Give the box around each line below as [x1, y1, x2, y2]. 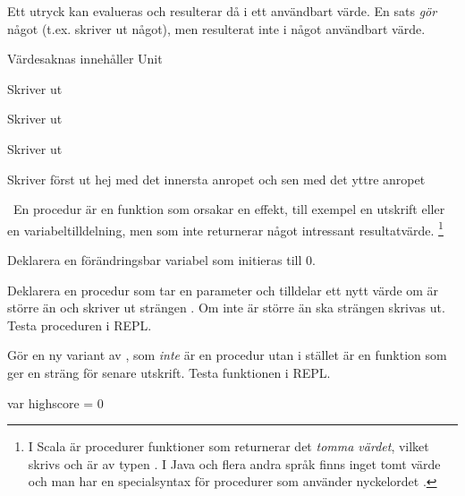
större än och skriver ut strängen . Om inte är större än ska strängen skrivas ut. [7, 298, 445, 317]
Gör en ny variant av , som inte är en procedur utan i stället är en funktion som [7, 346, 447, 364]
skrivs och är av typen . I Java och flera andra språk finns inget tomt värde [28, 454, 441, 473]
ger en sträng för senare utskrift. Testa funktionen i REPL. [7, 363, 331, 381]
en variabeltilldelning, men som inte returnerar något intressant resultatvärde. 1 [7, 218, 444, 239]
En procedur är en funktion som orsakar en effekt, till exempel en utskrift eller [13, 200, 445, 218]
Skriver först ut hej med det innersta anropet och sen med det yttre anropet [7, 169, 426, 188]
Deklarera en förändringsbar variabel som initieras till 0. [7, 251, 316, 269]
